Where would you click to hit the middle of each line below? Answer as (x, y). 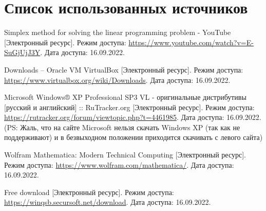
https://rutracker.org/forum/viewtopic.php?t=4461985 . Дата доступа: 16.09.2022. (133, 117)
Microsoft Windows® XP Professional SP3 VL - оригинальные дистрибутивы (125, 97)
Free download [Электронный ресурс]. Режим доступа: (89, 192)
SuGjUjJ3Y (22, 52)
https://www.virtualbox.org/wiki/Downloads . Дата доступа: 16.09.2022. (117, 80)
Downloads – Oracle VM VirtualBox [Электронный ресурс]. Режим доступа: (124, 69)
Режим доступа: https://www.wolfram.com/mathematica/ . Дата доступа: (119, 164)
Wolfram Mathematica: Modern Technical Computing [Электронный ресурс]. (125, 155)
